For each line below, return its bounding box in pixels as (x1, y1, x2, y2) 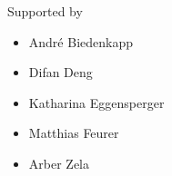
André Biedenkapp (28, 32, 133, 51)
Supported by (7, 2, 83, 20)
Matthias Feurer (28, 123, 119, 142)
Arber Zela (28, 153, 89, 172)
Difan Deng (28, 63, 93, 82)
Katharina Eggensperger (28, 93, 165, 112)
